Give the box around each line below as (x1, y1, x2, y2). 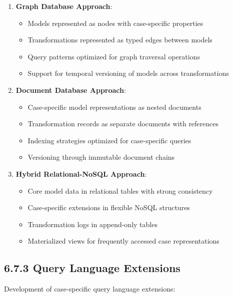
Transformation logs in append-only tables (27, 219, 157, 229)
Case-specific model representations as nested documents (27, 101, 201, 112)
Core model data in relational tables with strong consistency (27, 185, 213, 196)
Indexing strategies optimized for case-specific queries (27, 135, 191, 145)
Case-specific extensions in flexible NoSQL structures (27, 202, 190, 213)
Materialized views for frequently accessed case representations (27, 236, 219, 246)
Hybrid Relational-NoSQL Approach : (15, 168, 147, 179)
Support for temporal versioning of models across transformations (27, 68, 229, 78)
